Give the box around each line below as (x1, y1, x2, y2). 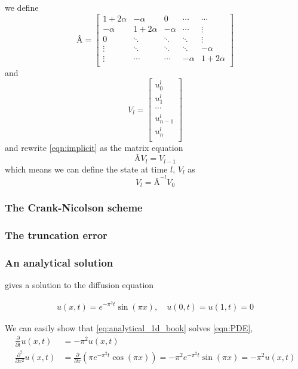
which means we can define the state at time (5, 162, 168, 175)
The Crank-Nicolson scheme (5, 200, 143, 215)
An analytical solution (5, 255, 113, 270)
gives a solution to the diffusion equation (5, 279, 154, 291)
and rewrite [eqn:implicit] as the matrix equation (5, 141, 183, 153)
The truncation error (5, 228, 107, 243)
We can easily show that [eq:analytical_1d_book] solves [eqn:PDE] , (5, 321, 253, 334)
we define (5, 1, 39, 13)
